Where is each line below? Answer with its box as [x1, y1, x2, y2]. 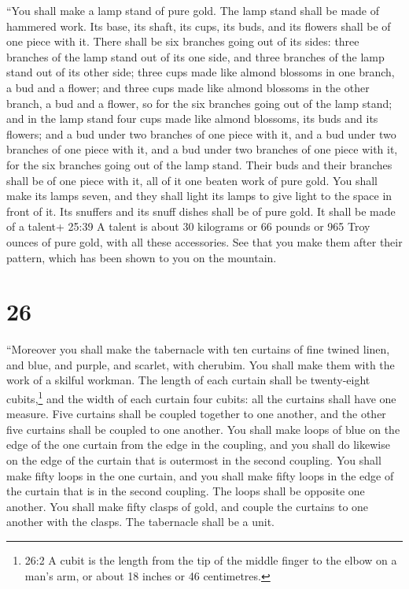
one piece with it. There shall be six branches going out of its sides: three [6, 33, 359, 50]
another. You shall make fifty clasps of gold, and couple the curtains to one [6, 498, 369, 514]
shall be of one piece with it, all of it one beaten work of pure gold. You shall [6, 172, 378, 188]
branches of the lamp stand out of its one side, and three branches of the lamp [6, 48, 385, 65]
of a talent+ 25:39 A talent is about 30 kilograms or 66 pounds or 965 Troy [6, 218, 370, 235]
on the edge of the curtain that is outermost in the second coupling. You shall [6, 452, 381, 469]
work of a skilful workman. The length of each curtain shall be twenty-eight [6, 372, 370, 388]
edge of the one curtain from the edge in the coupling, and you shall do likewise [6, 436, 390, 453]
